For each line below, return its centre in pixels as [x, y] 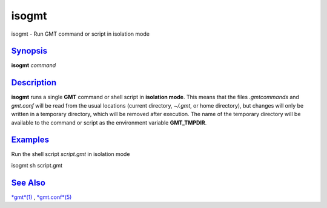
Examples [30, 140]
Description [34, 83]
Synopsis [29, 51]
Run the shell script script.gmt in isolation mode [71, 154]
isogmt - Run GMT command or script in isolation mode [80, 34]
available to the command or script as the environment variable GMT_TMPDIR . [109, 122]
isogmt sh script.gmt [37, 165]
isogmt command [34, 65]
